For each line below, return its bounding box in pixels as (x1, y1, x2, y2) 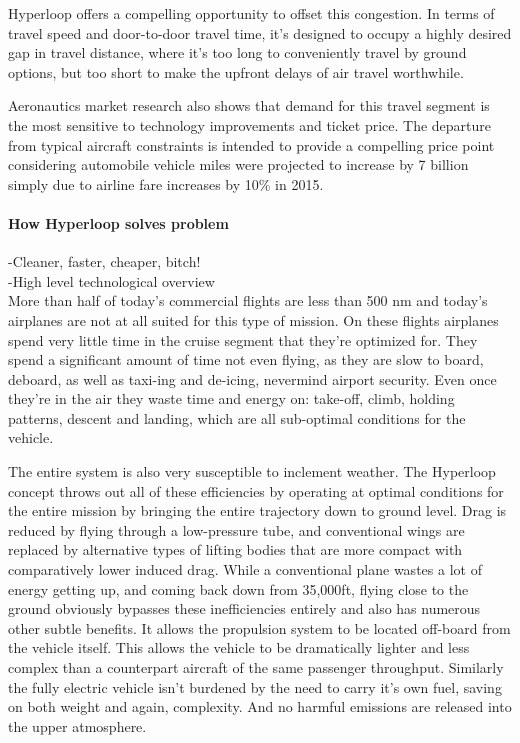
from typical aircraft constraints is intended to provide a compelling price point (8, 134, 495, 155)
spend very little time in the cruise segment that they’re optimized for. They (8, 329, 478, 350)
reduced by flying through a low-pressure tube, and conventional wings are (8, 519, 465, 540)
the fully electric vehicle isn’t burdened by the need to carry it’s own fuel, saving (8, 676, 502, 697)
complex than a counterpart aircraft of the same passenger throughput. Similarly (8, 657, 504, 678)
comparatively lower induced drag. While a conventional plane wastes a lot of (8, 559, 482, 580)
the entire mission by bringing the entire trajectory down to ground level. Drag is (8, 500, 507, 521)
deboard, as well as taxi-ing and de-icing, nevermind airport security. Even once (8, 368, 497, 389)
